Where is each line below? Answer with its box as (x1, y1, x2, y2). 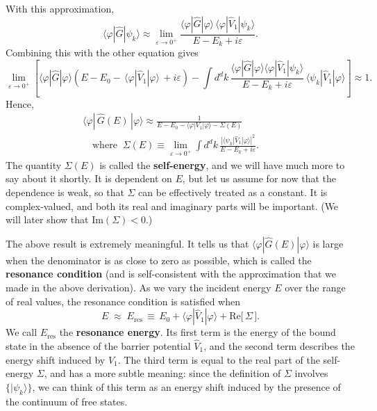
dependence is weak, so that (6, 185, 124, 200)
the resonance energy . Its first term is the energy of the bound (59, 325, 336, 339)
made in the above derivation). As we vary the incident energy (6, 280, 271, 295)
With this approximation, (6, 1, 115, 15)
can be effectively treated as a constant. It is (138, 185, 328, 200)
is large (312, 236, 344, 250)
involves (294, 366, 328, 380)
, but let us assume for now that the (182, 171, 337, 186)
